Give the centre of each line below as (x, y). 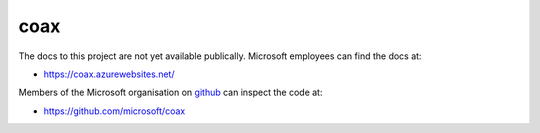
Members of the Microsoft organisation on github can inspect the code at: (170, 92)
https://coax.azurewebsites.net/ (109, 74)
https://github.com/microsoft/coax (114, 111)
